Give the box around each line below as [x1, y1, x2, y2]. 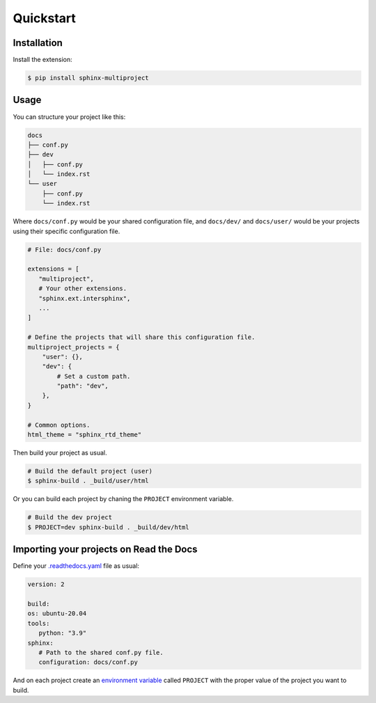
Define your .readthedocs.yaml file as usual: [13, 562, 139, 570]
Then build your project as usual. [13, 449, 107, 457]
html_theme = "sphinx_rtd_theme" [27, 431, 142, 439]
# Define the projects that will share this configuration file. [27, 333, 256, 341]
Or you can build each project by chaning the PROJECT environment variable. [13, 495, 234, 503]
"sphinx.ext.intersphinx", [38, 294, 131, 302]
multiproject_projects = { [27, 343, 120, 351]
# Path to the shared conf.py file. [38, 648, 164, 656]
